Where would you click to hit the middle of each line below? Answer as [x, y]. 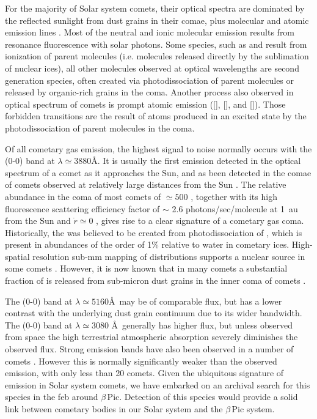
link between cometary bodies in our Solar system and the [114, 409]
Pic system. [253, 409]
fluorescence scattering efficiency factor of [82, 208]
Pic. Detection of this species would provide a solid [202, 397]
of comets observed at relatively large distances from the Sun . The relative [146, 184]
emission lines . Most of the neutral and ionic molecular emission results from [150, 32]
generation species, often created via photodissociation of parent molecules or [150, 80]
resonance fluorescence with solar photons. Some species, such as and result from [156, 44]
